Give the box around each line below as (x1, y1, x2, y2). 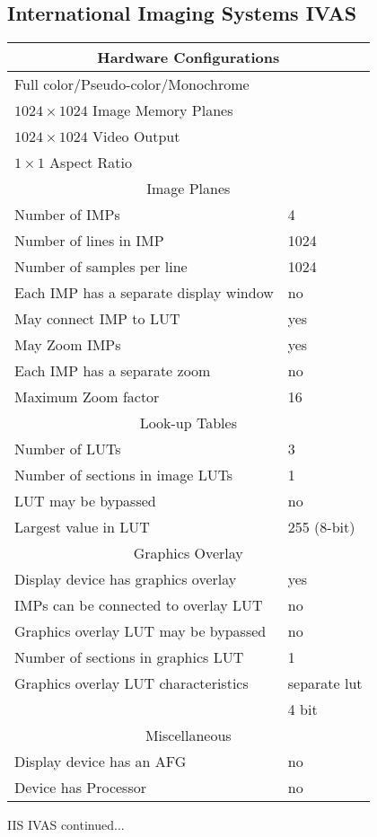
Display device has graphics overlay (14, 568, 237, 590)
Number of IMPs (14, 204, 120, 225)
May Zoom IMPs (14, 334, 121, 356)
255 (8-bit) (287, 516, 355, 538)
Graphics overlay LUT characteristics (14, 673, 249, 694)
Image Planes (146, 178, 231, 199)
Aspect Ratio (49, 152, 132, 173)
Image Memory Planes (92, 100, 233, 121)
